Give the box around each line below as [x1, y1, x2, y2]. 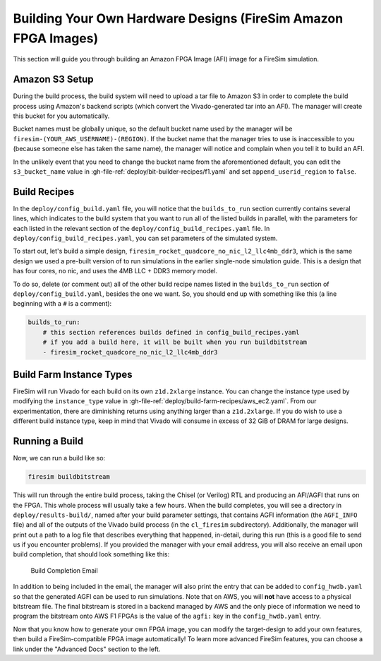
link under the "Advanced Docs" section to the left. [13, 645, 161, 653]
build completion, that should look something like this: [13, 550, 169, 559]
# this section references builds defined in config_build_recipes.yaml [42, 328, 300, 336]
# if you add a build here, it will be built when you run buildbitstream [42, 338, 307, 346]
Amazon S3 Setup [13, 73, 95, 85]
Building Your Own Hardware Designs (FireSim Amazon [13, 11, 344, 26]
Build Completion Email [30, 566, 98, 575]
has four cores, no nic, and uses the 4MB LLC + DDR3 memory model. [13, 267, 218, 275]
